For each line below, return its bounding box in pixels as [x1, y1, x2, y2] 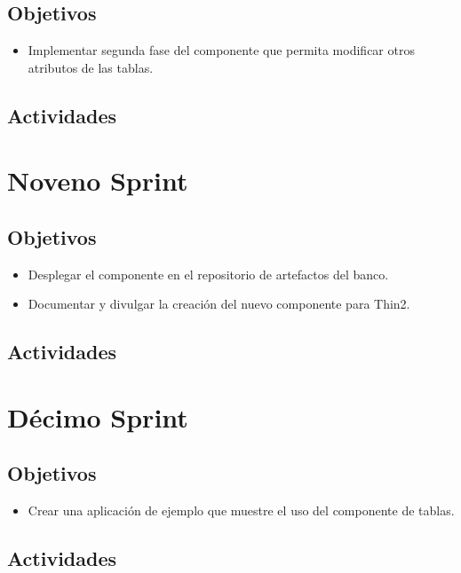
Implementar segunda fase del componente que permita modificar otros [28, 41, 415, 59]
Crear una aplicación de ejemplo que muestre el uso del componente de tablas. [28, 501, 455, 520]
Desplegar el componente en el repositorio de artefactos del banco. [28, 264, 389, 283]
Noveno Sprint [7, 162, 188, 199]
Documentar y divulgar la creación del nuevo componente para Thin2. [28, 294, 410, 313]
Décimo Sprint [7, 398, 188, 435]
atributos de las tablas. [28, 58, 154, 76]
